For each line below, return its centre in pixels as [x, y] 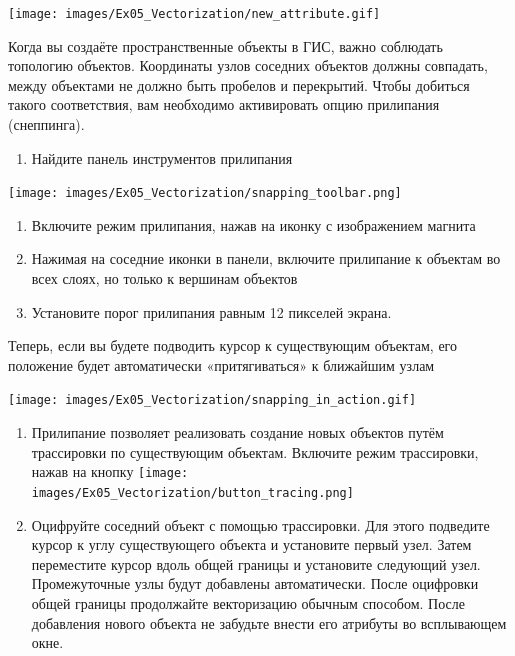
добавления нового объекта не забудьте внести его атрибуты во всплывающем [269, 622]
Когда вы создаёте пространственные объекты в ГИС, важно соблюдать [225, 45]
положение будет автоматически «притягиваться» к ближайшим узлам [221, 364]
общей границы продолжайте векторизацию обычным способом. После [248, 602]
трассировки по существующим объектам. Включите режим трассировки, [255, 451]
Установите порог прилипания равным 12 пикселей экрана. [211, 311]
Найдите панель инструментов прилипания [162, 157]
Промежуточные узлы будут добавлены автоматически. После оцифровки [255, 583]
